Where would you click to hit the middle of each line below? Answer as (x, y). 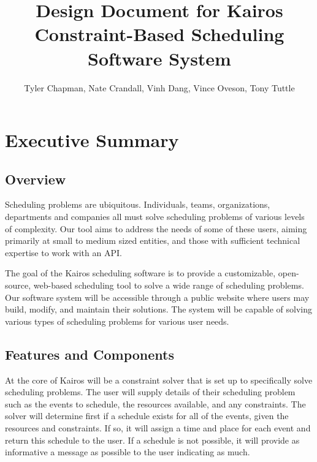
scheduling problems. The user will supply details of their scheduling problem (150, 392)
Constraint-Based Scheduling (159, 34)
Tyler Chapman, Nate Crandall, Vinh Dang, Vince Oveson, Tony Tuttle (159, 87)
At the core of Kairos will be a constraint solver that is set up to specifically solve (159, 380)
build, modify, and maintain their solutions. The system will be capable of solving (158, 309)
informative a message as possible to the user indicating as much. (128, 452)
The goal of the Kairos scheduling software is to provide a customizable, (140, 273)
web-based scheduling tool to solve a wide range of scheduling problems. (169, 285)
